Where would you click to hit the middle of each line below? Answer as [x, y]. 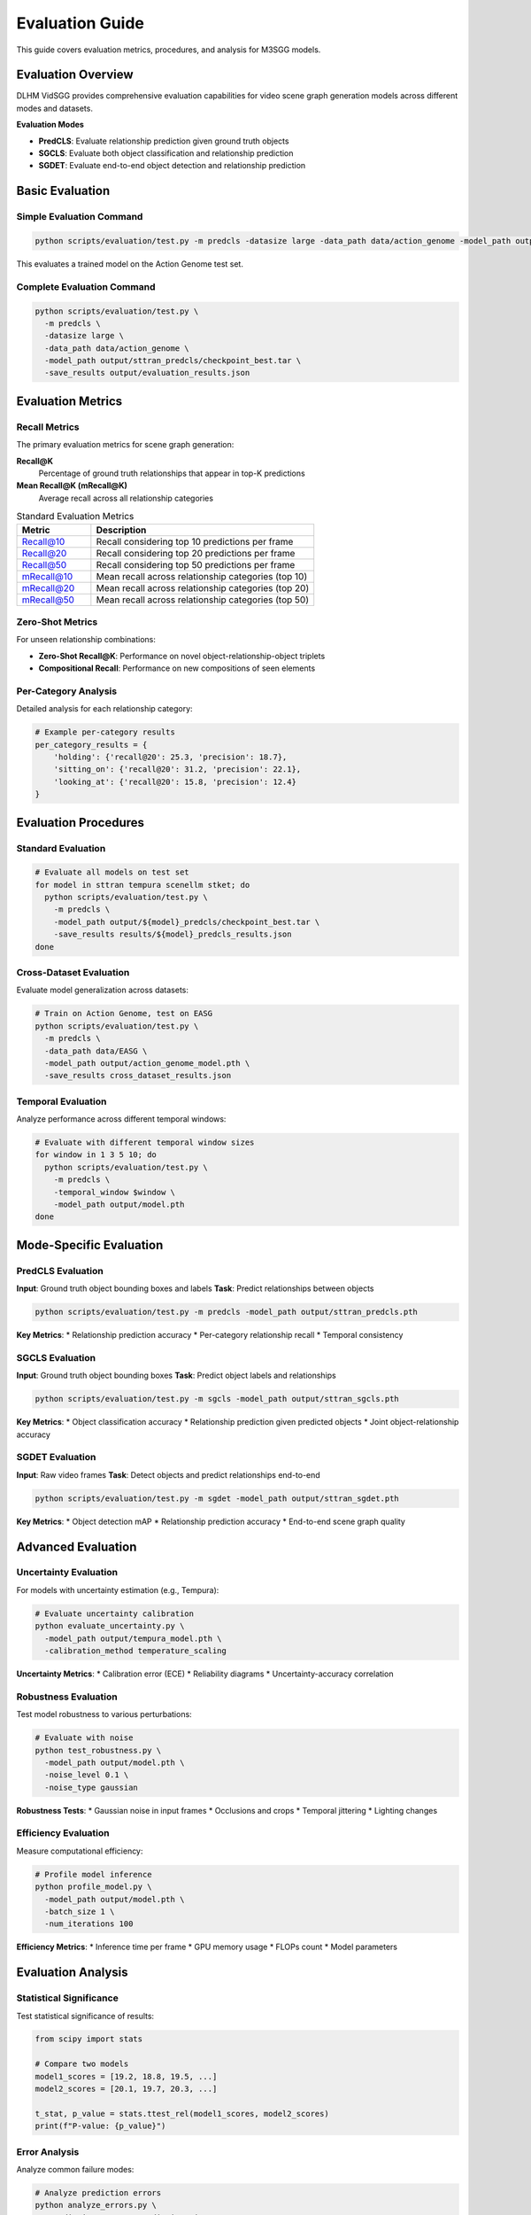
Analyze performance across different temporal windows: [121, 1119]
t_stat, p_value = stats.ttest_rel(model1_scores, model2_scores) [182, 2114]
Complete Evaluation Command [86, 286]
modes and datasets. [54, 108]
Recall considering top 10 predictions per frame [195, 541]
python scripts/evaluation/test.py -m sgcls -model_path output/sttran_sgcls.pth [217, 1399]
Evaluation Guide [81, 23]
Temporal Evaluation [62, 1101]
